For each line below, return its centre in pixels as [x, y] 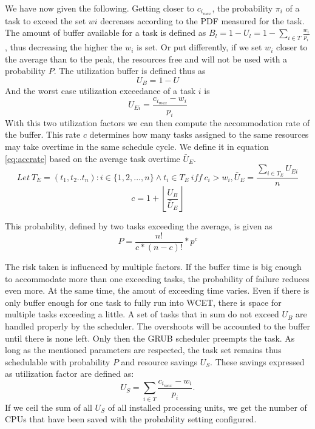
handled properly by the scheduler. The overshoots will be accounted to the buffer [157, 326]
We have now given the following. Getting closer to [100, 8]
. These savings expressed [257, 361]
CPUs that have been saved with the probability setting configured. [131, 419]
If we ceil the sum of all [49, 407]
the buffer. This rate [43, 134]
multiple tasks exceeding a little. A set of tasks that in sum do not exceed [142, 314]
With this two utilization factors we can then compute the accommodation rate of [157, 122]
